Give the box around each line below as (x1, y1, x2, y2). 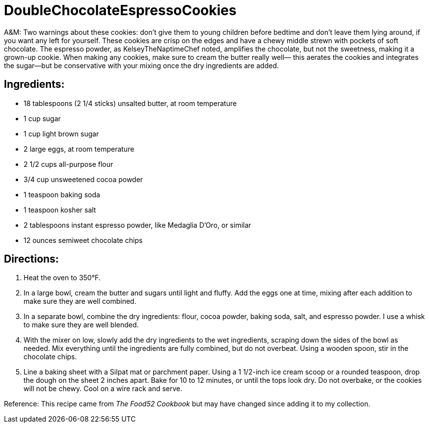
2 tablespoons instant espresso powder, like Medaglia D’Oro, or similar (24, 220, 251, 229)
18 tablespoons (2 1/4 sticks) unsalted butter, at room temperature (24, 99, 237, 107)
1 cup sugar (24, 114, 61, 123)
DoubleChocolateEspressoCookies (4, 2, 237, 19)
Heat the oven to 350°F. (24, 273, 101, 282)
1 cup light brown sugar (24, 129, 99, 138)
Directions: (4, 253, 59, 266)
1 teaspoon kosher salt (24, 205, 96, 214)
